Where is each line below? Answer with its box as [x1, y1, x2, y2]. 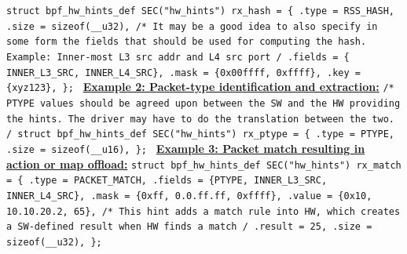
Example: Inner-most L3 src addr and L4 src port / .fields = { [6, 51, 350, 63]
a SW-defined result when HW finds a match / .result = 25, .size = [6, 221, 372, 233]
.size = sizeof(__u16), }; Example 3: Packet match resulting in [6, 140, 365, 156]
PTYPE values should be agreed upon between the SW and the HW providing [6, 97, 401, 109]
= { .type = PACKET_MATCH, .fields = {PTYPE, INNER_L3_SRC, [6, 175, 328, 187]
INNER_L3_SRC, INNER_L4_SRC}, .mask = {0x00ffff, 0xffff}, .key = [6, 67, 361, 78]
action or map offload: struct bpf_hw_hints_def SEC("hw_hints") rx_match [6, 155, 401, 172]
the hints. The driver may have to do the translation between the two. [6, 113, 394, 125]
